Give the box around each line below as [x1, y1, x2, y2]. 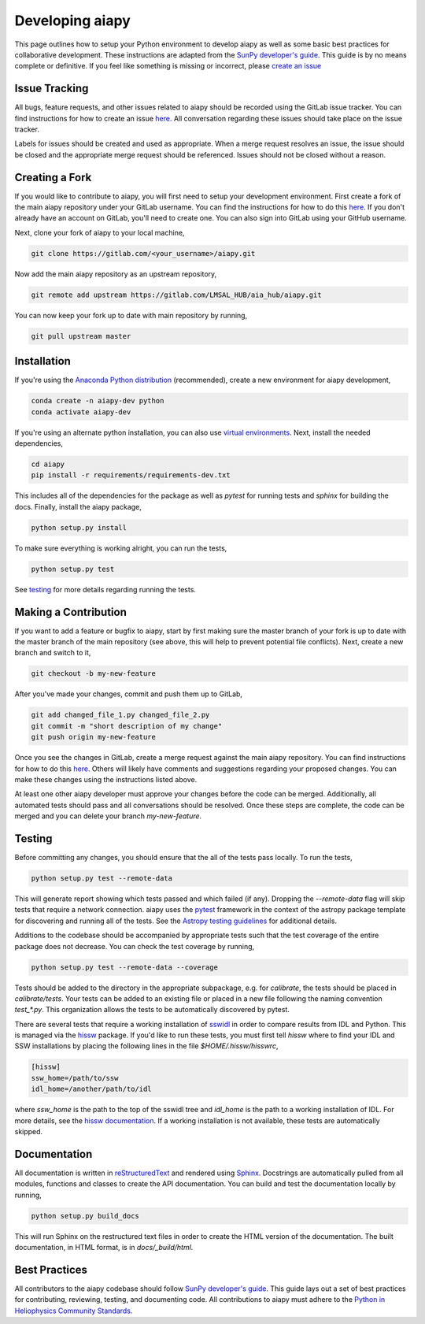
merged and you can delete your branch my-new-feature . [14, 811, 202, 821]
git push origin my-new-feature [31, 732, 157, 742]
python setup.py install [31, 523, 128, 532]
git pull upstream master [31, 332, 131, 340]
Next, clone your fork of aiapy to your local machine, [14, 228, 185, 237]
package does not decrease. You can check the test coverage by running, [14, 941, 255, 951]
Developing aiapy [14, 12, 131, 29]
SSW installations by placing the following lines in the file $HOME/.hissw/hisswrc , [14, 1041, 279, 1051]
